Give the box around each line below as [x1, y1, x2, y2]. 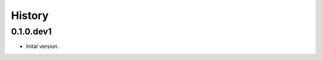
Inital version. [26, 43, 59, 50]
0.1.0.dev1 [11, 26, 52, 37]
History [11, 9, 49, 22]
